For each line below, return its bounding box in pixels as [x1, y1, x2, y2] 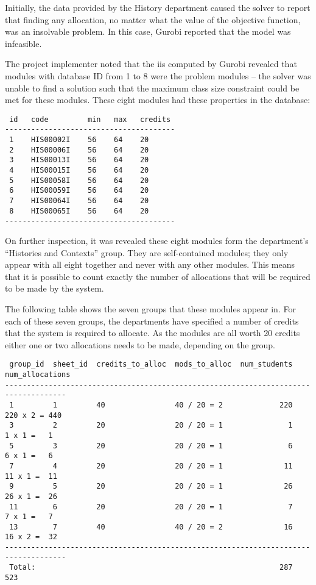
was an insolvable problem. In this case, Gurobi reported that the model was [5, 25, 291, 38]
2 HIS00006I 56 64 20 [9, 145, 149, 154]
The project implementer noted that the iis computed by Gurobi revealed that [5, 57, 297, 70]
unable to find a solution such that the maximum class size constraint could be [5, 81, 300, 94]
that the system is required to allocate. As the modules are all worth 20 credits [5, 326, 300, 339]
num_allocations [5, 370, 71, 379]
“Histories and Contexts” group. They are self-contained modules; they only [5, 246, 289, 259]
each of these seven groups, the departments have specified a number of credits [5, 314, 299, 327]
